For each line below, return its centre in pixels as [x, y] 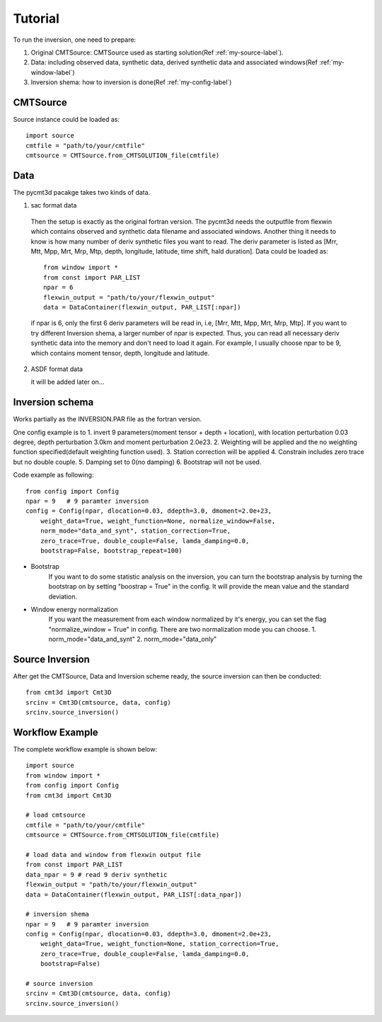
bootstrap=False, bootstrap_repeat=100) [111, 550]
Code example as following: [53, 475]
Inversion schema [53, 403]
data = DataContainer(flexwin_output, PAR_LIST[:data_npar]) [134, 895]
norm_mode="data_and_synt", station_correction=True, [135, 531]
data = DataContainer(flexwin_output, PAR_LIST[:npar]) [142, 307]
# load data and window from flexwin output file [114, 854]
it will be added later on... [68, 382]
